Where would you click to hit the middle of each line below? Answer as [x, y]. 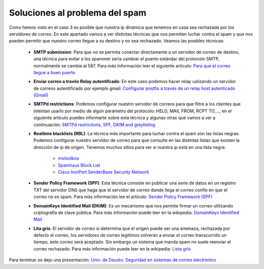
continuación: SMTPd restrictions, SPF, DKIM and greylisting [94, 124]
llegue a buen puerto [55, 72]
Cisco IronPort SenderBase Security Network [103, 172]
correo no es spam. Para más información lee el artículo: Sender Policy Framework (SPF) [123, 197]
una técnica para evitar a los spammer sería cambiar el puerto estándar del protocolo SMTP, [127, 59]
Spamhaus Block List [79, 165]
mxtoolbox [69, 158]
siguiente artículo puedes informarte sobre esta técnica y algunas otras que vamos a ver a [124, 118]
